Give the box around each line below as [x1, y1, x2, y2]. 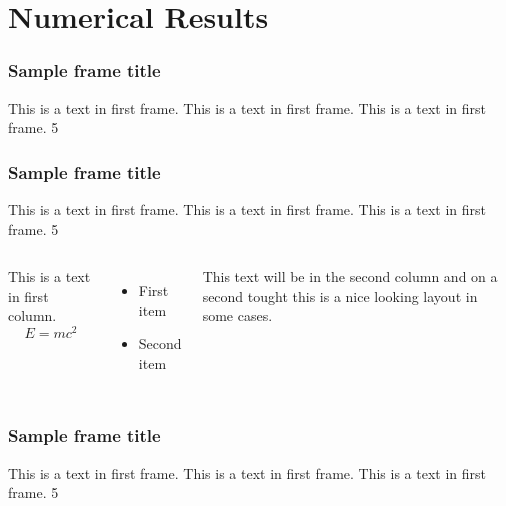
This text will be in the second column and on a [202, 266, 498, 287]
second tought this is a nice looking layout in [202, 285, 478, 306]
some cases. [202, 305, 273, 326]
